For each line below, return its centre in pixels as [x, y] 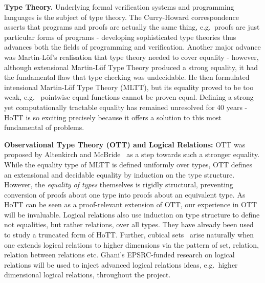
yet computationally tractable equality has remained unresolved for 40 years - [126, 107]
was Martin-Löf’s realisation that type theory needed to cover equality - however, [131, 57]
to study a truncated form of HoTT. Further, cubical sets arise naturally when [129, 235]
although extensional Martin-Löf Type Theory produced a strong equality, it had [131, 67]
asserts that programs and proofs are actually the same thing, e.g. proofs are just [132, 27]
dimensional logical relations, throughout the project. [87, 275]
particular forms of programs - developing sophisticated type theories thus [120, 37]
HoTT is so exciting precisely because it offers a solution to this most [113, 117]
